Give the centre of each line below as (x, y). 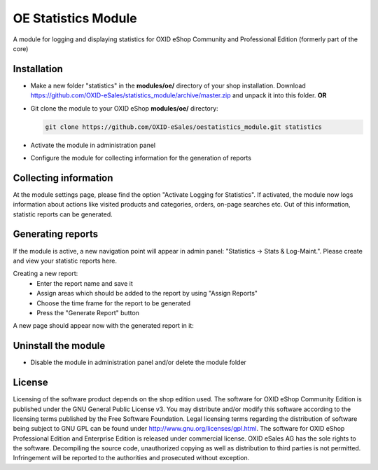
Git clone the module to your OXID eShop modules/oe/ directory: (124, 108)
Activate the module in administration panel (93, 145)
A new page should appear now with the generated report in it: (103, 326)
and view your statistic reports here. (65, 261)
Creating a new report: (45, 274)
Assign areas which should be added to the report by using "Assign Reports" (147, 293)
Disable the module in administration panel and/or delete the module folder (138, 362)
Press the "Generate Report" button (88, 312)
